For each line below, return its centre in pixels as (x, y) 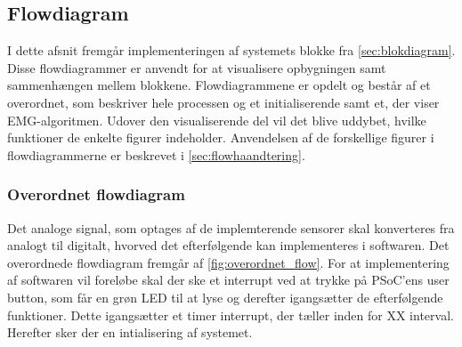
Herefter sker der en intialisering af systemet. (130, 332)
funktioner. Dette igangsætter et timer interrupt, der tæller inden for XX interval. (231, 315)
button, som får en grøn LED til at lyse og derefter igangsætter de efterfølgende (225, 297)
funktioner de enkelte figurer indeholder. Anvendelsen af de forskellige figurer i (221, 137)
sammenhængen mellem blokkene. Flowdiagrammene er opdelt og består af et (219, 85)
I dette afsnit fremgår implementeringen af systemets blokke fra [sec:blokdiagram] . (231, 50)
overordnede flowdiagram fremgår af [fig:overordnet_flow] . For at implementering (228, 262)
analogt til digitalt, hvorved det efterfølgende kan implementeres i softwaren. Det (228, 245)
